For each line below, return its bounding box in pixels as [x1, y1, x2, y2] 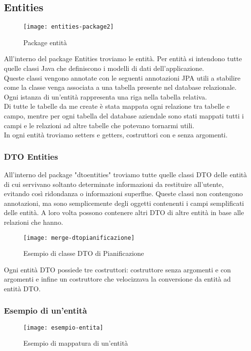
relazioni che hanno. [4, 217, 63, 227]
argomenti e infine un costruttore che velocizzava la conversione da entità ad [4, 274, 231, 284]
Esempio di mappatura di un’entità [23, 338, 128, 348]
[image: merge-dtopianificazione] [23, 234, 135, 241]
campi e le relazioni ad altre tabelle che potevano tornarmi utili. [4, 120, 195, 130]
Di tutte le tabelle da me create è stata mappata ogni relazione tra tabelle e [4, 101, 230, 111]
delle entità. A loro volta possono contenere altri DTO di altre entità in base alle [4, 207, 244, 217]
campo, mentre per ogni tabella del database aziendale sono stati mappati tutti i [4, 111, 244, 121]
